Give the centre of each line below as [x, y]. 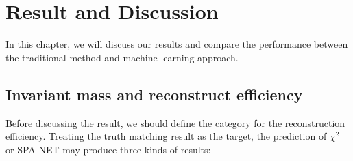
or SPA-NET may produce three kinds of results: [108, 149]
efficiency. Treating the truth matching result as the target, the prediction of [166, 136]
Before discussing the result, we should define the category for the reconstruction [175, 122]
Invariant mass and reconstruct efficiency [154, 94]
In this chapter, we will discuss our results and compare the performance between [177, 44]
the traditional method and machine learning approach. [122, 57]
